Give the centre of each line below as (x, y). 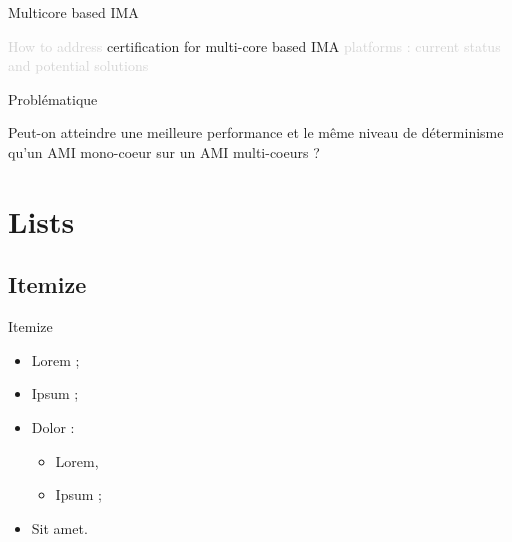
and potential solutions (78, 65)
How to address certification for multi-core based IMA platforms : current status (254, 45)
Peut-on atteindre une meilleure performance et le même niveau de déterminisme (256, 132)
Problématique (53, 98)
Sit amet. (59, 527)
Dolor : (53, 426)
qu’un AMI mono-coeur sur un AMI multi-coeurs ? (164, 151)
